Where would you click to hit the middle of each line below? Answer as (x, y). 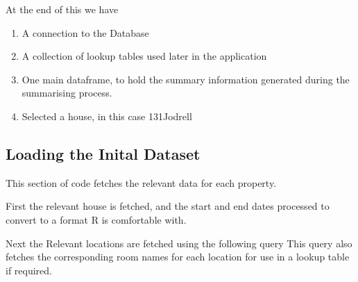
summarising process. (67, 93)
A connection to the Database (85, 32)
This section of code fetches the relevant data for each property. (141, 182)
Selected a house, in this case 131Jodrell (107, 116)
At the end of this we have (62, 9)
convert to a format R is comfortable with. (96, 219)
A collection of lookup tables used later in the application (144, 56)
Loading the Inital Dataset (103, 153)
